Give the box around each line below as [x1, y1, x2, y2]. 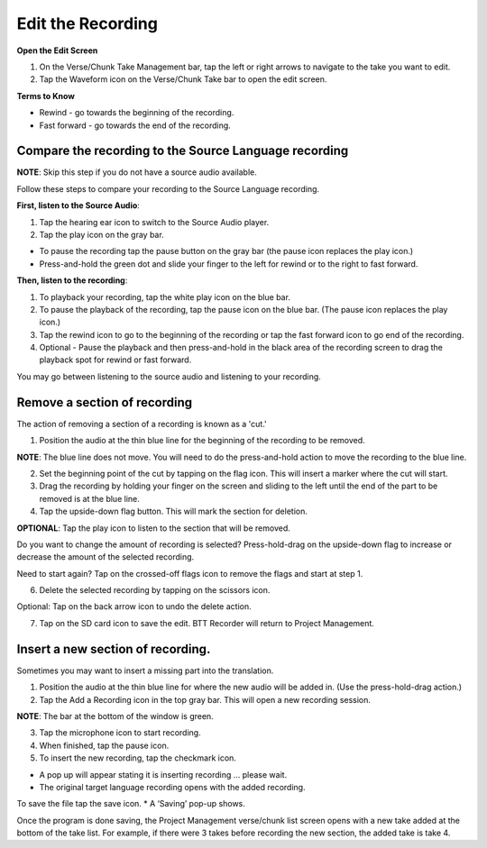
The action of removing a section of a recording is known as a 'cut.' [16, 418, 268, 429]
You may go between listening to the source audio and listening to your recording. [16, 370, 322, 382]
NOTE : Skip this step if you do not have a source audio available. [16, 167, 257, 178]
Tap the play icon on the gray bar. [39, 229, 164, 240]
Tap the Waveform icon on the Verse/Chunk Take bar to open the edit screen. [39, 74, 327, 85]
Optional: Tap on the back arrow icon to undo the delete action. [16, 601, 252, 612]
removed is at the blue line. [39, 493, 140, 504]
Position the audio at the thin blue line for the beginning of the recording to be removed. [39, 435, 365, 446]
